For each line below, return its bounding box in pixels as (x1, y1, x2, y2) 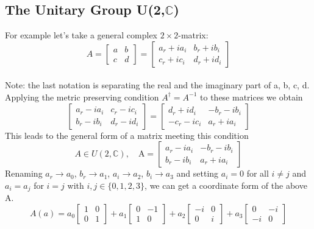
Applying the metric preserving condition (5, 90, 159, 103)
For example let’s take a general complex (5, 29, 157, 41)
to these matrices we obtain (200, 90, 303, 103)
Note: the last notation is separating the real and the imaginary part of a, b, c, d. (5, 79, 310, 91)
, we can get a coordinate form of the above (145, 178, 307, 191)
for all (246, 167, 269, 180)
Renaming (5, 167, 43, 180)
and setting (176, 167, 219, 180)
